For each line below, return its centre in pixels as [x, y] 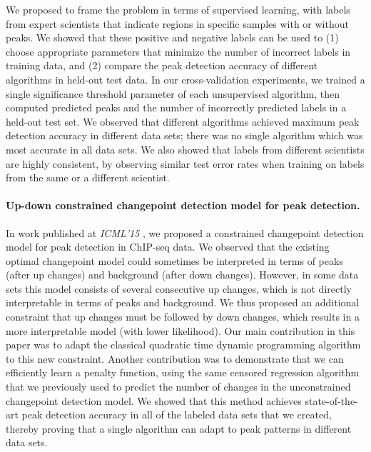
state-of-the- [331, 400]
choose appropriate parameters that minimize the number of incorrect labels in [178, 51]
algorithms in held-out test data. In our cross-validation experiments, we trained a [185, 79]
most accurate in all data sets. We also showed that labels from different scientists [185, 149]
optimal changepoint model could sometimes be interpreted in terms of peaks [174, 260]
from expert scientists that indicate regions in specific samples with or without [177, 23]
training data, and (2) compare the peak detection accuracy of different [162, 65]
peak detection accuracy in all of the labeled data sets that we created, [177, 415]
